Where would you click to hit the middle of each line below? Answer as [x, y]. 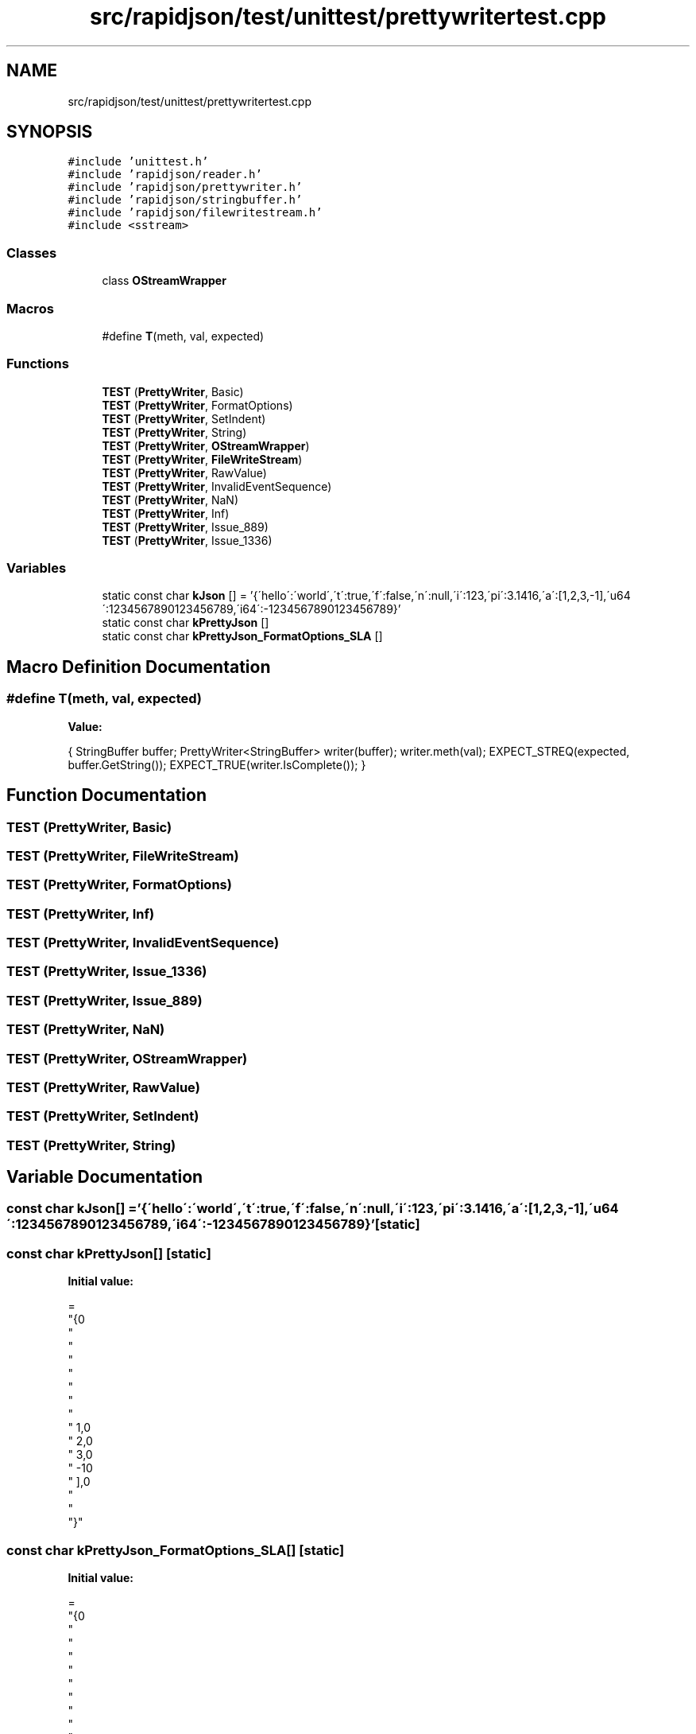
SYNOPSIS [50, 132]
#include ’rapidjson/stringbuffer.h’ [185, 200]
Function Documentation [106, 795]
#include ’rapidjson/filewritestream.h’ [195, 213]
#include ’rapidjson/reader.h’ [165, 175]
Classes [32, 253]
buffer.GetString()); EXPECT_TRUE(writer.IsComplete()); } [217, 764]
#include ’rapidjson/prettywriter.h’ [185, 187]
